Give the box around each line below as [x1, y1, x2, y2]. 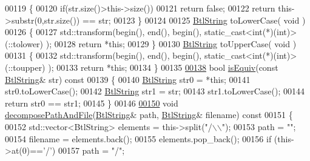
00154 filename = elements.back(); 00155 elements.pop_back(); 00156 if [5, 132, 272, 145]
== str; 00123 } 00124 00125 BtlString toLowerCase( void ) [82, 13, 306, 26]
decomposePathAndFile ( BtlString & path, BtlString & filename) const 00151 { [5, 108, 293, 121]
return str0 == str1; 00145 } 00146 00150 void [5, 96, 178, 109]
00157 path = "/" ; [58, 144, 125, 157]
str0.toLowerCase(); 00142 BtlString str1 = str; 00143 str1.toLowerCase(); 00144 [5, 85, 305, 97]
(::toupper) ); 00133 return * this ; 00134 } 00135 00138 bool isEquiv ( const [5, 61, 278, 73]
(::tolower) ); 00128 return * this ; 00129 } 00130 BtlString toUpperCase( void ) [5, 37, 297, 50]
